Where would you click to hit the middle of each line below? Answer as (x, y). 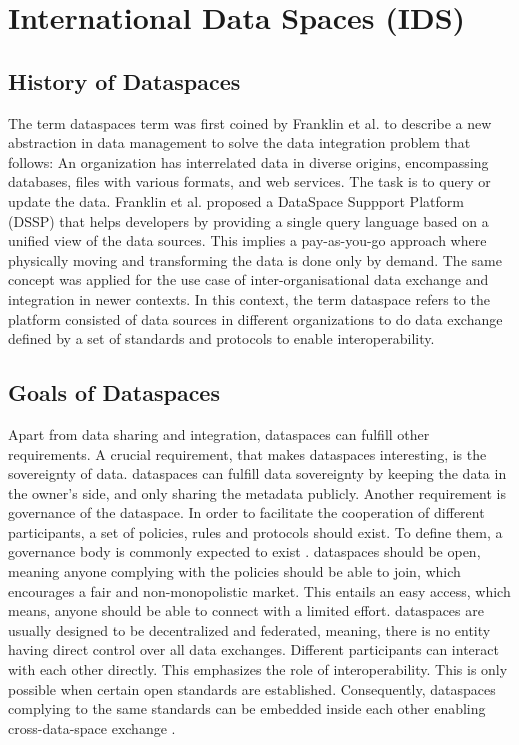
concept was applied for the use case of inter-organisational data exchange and (248, 279)
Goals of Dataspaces (114, 392)
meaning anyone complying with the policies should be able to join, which (234, 571)
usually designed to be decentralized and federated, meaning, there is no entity (249, 629)
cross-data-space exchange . (92, 727)
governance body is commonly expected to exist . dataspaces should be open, (244, 551)
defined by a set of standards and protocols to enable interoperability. (221, 338)
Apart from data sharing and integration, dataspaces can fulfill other (219, 433)
